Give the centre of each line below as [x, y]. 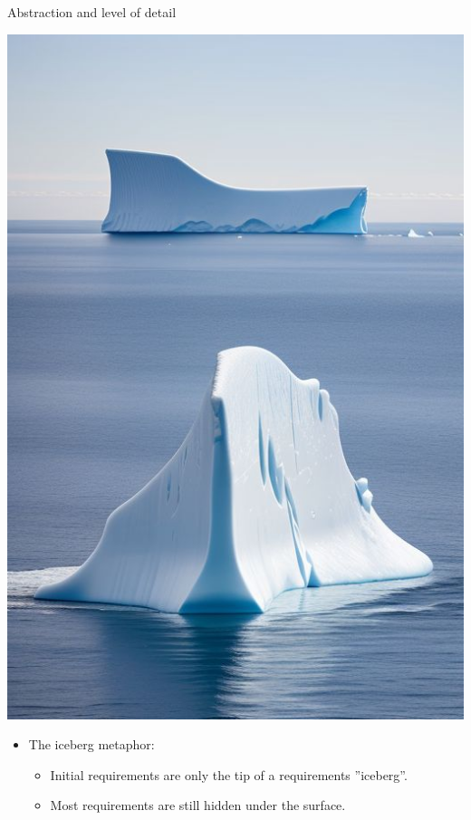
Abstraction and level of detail [92, 12]
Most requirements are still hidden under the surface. [198, 805]
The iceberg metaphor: [91, 744]
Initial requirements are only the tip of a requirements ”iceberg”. [229, 774]
